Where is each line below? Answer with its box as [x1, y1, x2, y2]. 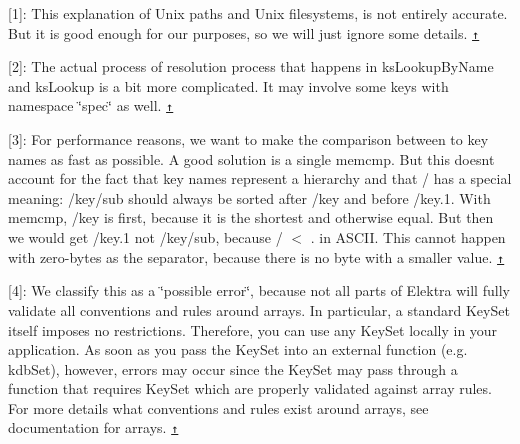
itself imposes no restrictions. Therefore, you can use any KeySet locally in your [8, 319, 498, 340]
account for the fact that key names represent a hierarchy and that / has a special [8, 168, 512, 189]
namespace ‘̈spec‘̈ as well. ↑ [8, 95, 174, 116]
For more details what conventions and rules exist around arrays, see [8, 397, 429, 418]
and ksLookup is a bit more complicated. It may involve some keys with [8, 75, 449, 96]
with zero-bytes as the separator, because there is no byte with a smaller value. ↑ [8, 246, 505, 267]
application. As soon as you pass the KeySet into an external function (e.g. [8, 339, 468, 360]
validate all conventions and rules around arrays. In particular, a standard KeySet [8, 299, 510, 320]
